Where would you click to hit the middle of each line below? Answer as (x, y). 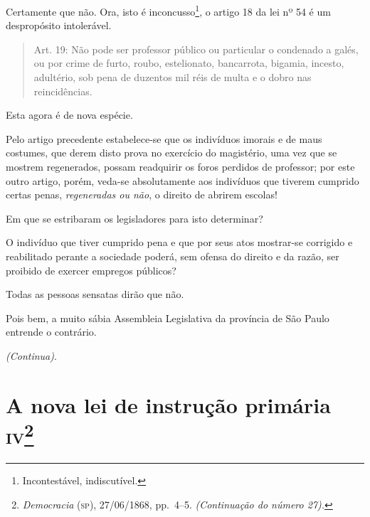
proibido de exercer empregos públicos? (91, 270)
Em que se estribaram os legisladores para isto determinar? (134, 218)
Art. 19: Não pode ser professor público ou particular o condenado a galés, (196, 49)
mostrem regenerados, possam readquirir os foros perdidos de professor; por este (180, 166)
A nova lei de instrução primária (168, 404)
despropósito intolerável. (59, 25)
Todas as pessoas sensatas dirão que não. (95, 294)
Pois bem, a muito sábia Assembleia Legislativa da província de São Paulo (168, 318)
